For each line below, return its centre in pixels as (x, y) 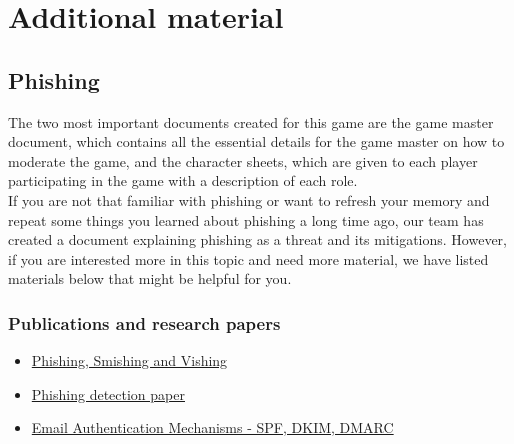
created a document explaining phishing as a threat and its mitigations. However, (257, 239)
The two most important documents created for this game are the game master (251, 121)
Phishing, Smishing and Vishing (129, 360)
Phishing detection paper (108, 393)
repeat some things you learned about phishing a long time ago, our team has (246, 219)
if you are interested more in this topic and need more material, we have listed (248, 258)
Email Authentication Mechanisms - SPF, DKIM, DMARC (212, 427)
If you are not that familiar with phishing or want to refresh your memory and (249, 199)
